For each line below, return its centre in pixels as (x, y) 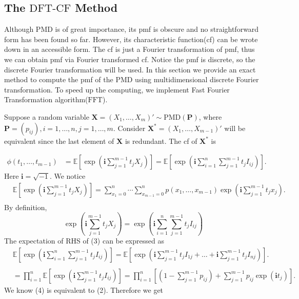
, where (210, 116)
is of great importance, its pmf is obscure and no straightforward (157, 29)
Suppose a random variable (47, 116)
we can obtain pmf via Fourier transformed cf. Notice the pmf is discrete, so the (130, 59)
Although (19, 29)
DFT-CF (50, 9)
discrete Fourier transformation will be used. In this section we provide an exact (130, 69)
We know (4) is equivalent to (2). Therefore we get (84, 289)
